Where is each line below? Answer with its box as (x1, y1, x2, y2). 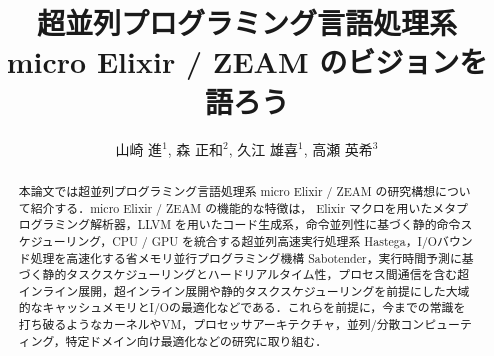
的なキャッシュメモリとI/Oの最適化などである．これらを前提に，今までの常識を (18, 299, 466, 316)
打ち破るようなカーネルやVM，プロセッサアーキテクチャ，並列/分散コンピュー (18, 316, 460, 333)
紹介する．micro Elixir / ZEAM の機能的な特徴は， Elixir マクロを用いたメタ (30, 199, 457, 216)
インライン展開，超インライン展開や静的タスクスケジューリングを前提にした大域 (18, 282, 470, 299)
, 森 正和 (167, 138, 224, 159)
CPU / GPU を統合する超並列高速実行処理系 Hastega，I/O (112, 232, 438, 249)
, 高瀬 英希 (303, 138, 373, 159)
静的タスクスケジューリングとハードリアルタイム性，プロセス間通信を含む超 (42, 266, 470, 283)
